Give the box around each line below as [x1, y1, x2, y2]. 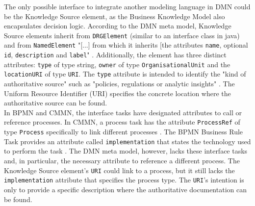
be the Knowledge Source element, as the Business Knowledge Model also [4, 11, 225, 21]
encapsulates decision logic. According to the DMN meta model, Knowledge [4, 21, 231, 31]
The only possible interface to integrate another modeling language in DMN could [4, 1, 251, 11]
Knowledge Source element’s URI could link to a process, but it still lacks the [4, 165, 235, 175]
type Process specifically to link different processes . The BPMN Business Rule [4, 127, 243, 137]
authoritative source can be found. [4, 98, 107, 108]
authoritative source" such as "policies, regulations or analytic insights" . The [4, 78, 235, 89]
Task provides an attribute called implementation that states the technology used [4, 136, 251, 146]
